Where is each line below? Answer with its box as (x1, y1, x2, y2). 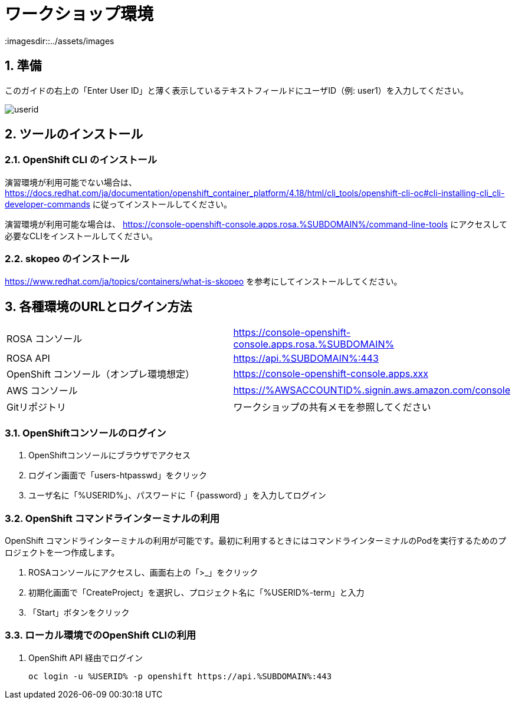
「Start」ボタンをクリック (28, 607, 130, 617)
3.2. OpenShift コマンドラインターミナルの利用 (5, 512, 220, 524)
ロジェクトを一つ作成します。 (5, 547, 120, 557)
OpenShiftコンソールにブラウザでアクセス (28, 450, 191, 461)
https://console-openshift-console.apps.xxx (233, 368, 428, 380)
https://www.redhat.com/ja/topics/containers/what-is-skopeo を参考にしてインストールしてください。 (5, 276, 402, 286)
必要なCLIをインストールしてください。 (5, 230, 158, 241)
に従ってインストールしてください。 (92, 199, 232, 209)
